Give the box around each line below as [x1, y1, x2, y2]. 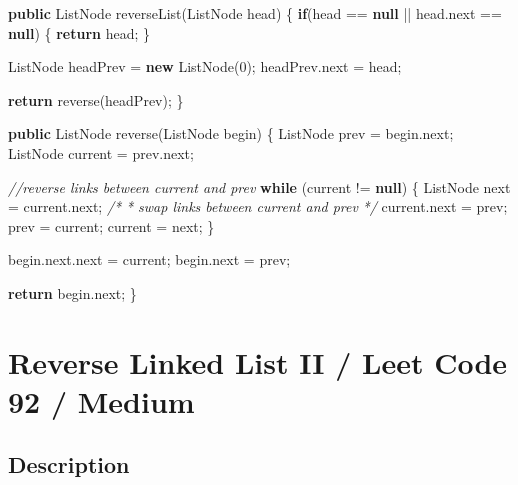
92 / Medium [8, 380, 195, 421]
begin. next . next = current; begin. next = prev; [8, 249, 291, 270]
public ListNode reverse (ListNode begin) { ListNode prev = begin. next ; [8, 123, 454, 144]
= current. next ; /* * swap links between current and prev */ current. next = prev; [8, 196, 508, 217]
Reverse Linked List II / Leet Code [8, 341, 508, 382]
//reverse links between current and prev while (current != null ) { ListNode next [8, 176, 511, 197]
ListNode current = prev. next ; [8, 142, 194, 163]
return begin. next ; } [8, 282, 137, 303]
